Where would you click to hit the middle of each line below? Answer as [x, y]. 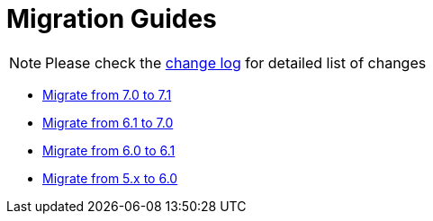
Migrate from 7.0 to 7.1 [107, 94]
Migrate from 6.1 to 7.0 [108, 122]
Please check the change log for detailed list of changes [236, 62]
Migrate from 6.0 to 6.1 [109, 150]
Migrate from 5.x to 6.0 [110, 178]
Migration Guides [112, 19]
